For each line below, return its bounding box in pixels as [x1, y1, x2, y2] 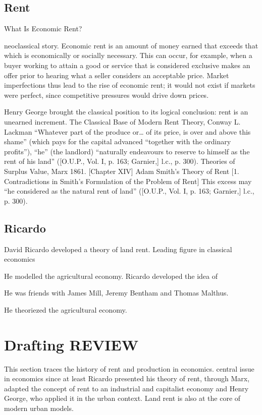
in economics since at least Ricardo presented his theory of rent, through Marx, [4, 373, 250, 384]
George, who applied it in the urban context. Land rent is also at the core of [4, 393, 241, 403]
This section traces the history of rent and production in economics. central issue [4, 363, 254, 374]
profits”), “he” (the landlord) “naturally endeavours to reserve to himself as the [4, 146, 250, 156]
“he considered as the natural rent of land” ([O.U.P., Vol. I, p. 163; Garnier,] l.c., [4, 186, 254, 196]
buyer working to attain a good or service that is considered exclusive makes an [4, 60, 250, 70]
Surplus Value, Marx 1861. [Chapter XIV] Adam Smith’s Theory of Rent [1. [4, 165, 239, 176]
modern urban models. [4, 402, 74, 413]
